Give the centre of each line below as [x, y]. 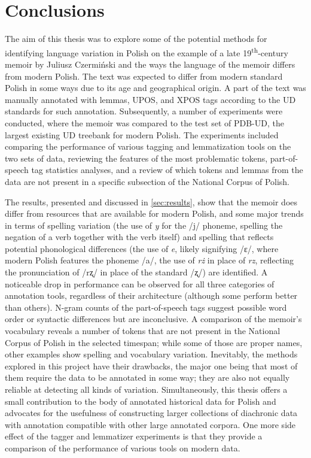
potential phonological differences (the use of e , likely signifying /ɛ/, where [142, 248]
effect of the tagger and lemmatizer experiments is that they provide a [134, 436]
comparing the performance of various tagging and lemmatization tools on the [148, 146]
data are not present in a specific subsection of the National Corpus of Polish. [147, 181]
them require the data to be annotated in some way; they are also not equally [147, 377]
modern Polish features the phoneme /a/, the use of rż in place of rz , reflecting [150, 260]
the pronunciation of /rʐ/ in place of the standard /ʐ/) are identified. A [136, 272]
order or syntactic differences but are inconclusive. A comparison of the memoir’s [153, 319]
